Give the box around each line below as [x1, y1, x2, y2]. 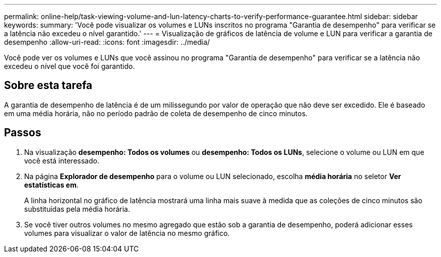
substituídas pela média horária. [24, 204, 130, 213]
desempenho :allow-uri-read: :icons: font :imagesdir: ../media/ [4, 38, 210, 46]
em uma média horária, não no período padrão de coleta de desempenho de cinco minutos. [4, 109, 308, 118]
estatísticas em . [24, 180, 79, 189]
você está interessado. [24, 156, 100, 165]
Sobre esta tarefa [4, 79, 93, 92]
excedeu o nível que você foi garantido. [4, 62, 135, 70]
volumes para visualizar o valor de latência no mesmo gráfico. [24, 228, 230, 237]
